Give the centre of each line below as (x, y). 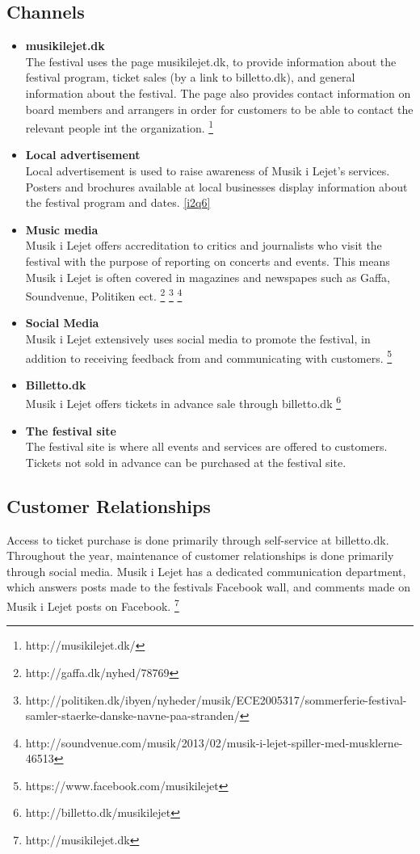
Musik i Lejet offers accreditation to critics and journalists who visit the (204, 245)
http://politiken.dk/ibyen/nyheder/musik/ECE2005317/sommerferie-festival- (216, 699)
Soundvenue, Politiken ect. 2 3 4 (104, 294)
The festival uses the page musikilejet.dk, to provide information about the (211, 61)
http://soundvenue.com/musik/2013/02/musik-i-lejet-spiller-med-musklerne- (214, 742)
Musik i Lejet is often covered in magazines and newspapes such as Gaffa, (208, 277)
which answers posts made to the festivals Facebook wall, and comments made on (209, 587)
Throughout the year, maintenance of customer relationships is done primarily (200, 555)
